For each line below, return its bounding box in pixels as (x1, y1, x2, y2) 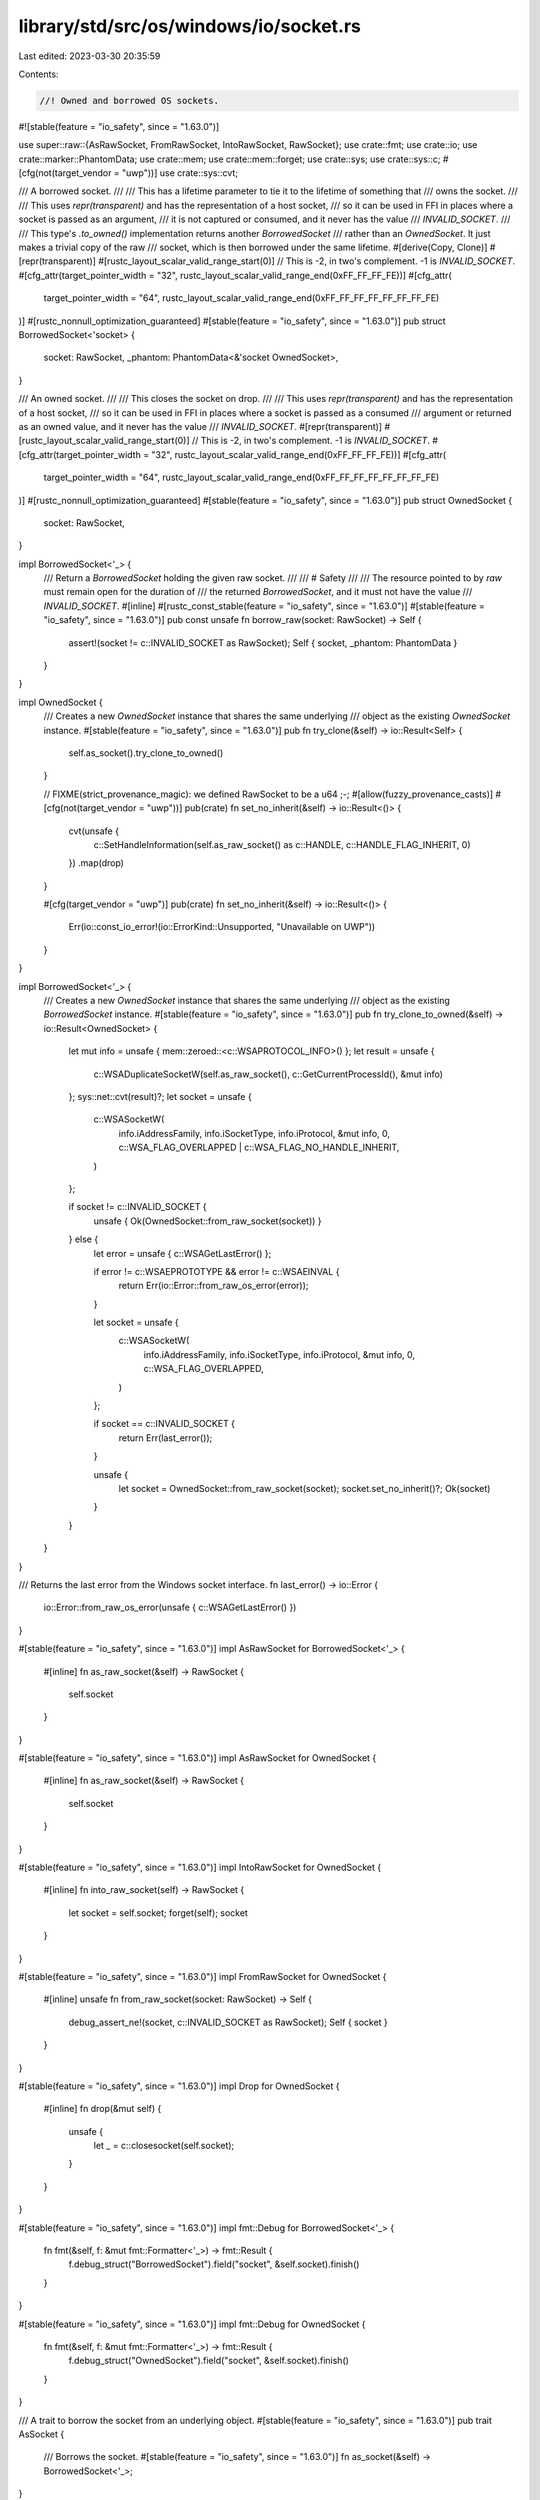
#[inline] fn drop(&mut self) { (43, 2103, 162, 2115)
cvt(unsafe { (68, 825, 120, 837)
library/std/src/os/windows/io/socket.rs (18, 15, 362, 37)
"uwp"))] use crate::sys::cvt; (121, 167, 239, 179)
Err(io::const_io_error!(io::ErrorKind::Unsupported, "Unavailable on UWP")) (68, 921, 376, 933)
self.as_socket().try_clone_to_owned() (68, 746, 224, 759)
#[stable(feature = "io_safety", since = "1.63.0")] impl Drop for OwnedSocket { (18, 2080, 340, 2092)
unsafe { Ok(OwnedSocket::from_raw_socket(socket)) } (93, 1215, 322, 1227)
